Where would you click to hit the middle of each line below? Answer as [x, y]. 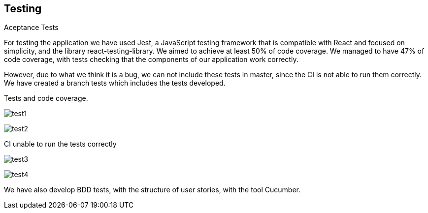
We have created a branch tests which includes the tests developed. [115, 83]
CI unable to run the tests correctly [60, 144]
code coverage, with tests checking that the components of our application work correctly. [151, 60]
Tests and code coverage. [46, 98]
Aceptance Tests [31, 28]
